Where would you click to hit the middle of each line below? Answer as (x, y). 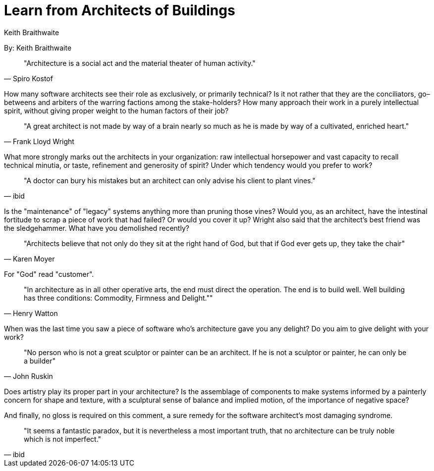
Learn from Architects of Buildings (120, 10)
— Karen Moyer (29, 259)
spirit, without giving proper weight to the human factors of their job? (116, 110)
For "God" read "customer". (49, 274)
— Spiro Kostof (28, 78)
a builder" (40, 361)
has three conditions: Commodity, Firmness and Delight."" (118, 298)
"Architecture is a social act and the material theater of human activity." (140, 63)
